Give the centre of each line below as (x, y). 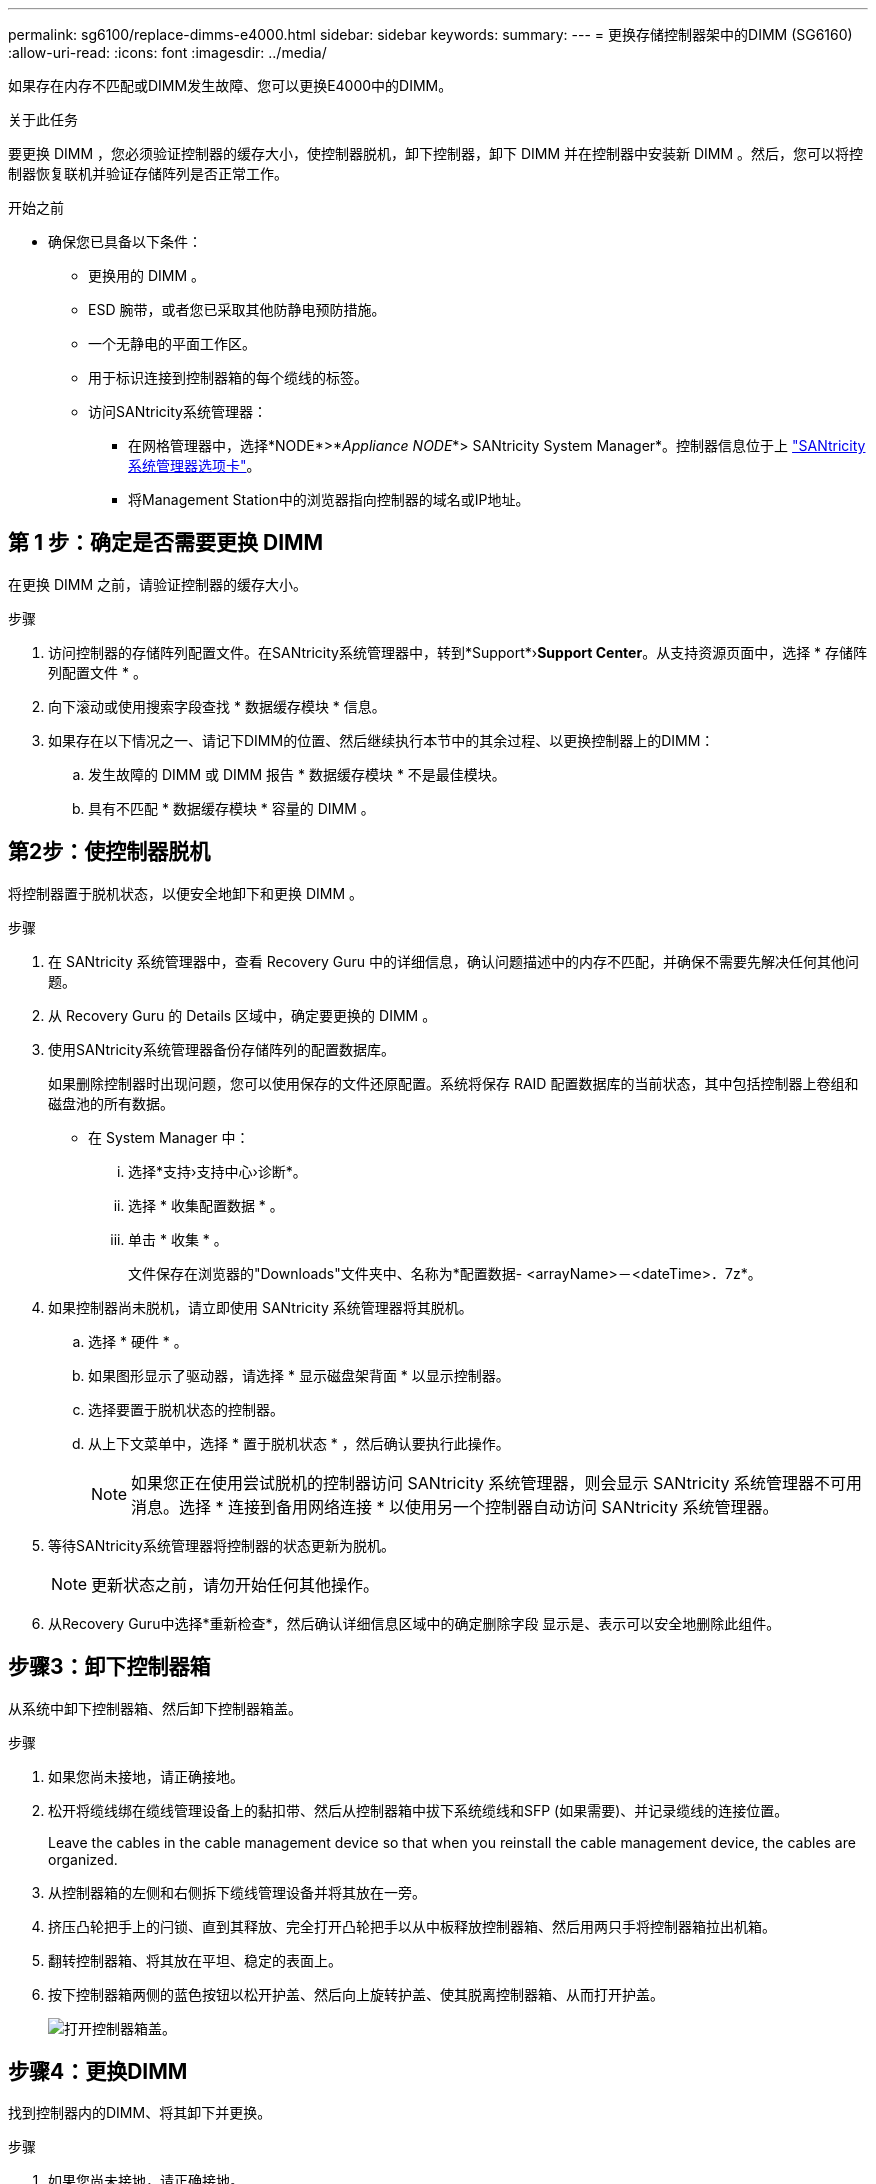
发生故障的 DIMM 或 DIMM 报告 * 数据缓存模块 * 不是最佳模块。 (297, 774)
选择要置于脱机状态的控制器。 (186, 1409)
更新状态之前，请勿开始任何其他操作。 (235, 1584)
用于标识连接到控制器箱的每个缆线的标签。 (228, 377)
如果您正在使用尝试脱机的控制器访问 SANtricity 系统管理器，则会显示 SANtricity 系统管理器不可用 (496, 1482)
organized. (83, 1859)
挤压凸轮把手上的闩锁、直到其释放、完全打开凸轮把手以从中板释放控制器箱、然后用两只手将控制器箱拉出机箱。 (412, 1926)
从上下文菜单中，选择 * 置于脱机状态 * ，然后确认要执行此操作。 (299, 1443)
